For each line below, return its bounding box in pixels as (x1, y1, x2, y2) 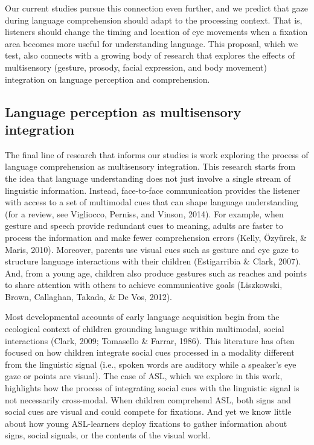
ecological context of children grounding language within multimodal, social (5, 322, 284, 335)
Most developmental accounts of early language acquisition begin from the (5, 310, 280, 323)
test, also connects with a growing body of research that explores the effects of (5, 49, 295, 62)
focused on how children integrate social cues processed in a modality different (5, 346, 295, 359)
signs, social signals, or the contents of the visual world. (5, 429, 211, 441)
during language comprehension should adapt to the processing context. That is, (5, 13, 303, 26)
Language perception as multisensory (5, 102, 242, 121)
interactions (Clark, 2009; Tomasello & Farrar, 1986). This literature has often (5, 334, 295, 347)
